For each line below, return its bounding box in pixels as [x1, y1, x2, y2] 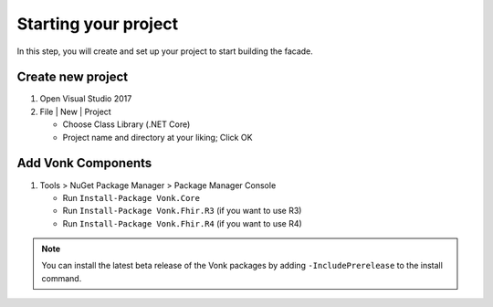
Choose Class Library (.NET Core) [62, 119, 191, 130]
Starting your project [16, 14, 179, 34]
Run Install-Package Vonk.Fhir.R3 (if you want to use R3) [62, 206, 302, 217]
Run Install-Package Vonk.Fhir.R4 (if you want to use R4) [62, 217, 303, 228]
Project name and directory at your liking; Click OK [62, 132, 253, 143]
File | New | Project [39, 106, 111, 117]
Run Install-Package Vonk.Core [62, 192, 201, 203]
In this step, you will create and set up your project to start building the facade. [16, 46, 314, 57]
